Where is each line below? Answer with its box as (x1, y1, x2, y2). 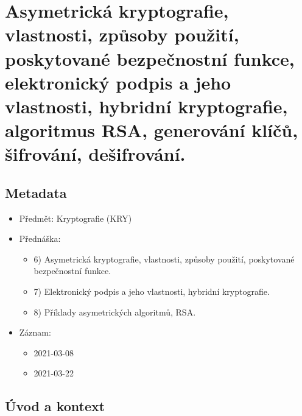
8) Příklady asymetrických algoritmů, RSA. (33, 305, 196, 318)
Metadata (5, 183, 67, 202)
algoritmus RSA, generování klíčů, (5, 118, 298, 143)
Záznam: (19, 326, 51, 339)
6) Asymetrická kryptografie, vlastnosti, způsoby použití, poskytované (33, 252, 295, 265)
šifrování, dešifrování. (5, 141, 186, 166)
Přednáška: (19, 232, 61, 245)
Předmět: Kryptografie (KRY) (19, 211, 132, 224)
